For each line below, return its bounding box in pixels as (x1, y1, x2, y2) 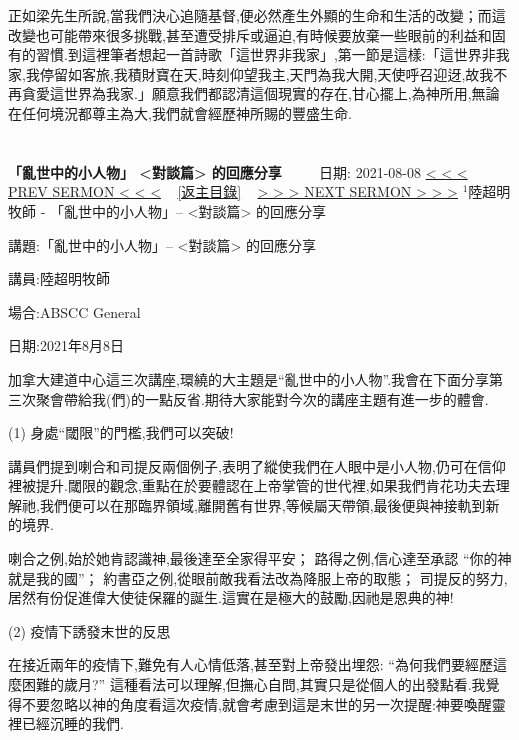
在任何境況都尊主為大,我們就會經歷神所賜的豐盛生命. (8, 102, 352, 123)
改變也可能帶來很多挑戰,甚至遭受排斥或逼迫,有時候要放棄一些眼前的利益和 (8, 24, 492, 45)
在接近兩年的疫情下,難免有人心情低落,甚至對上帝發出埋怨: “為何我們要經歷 (8, 654, 493, 675)
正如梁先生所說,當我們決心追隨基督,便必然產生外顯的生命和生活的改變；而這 (8, 5, 506, 25)
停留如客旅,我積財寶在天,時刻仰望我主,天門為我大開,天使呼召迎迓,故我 (39, 63, 494, 84)
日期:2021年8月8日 (8, 335, 124, 356)
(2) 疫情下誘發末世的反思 (8, 620, 171, 641)
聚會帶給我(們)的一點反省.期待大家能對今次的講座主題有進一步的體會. (35, 388, 489, 409)
